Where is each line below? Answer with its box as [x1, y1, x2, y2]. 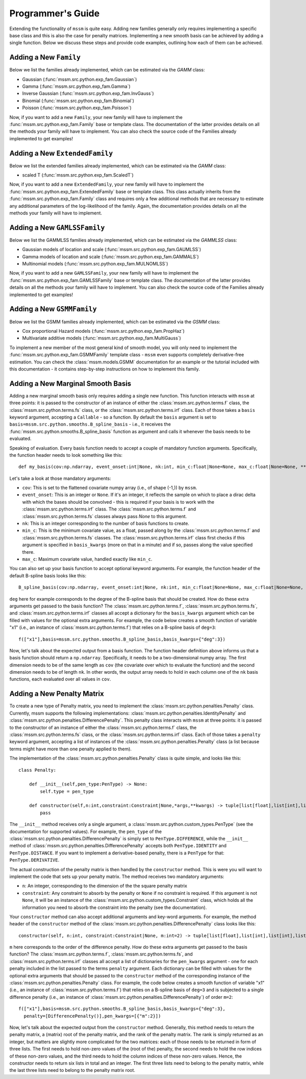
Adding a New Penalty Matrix [9, 690, 104, 698]
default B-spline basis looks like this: [9, 572, 87, 579]
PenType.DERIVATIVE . [9, 857, 60, 863]
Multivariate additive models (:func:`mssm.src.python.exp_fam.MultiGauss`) [22, 335, 181, 341]
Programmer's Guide [9, 8, 100, 19]
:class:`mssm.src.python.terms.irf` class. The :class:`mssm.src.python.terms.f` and [22, 506, 196, 512]
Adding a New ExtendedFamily [9, 149, 113, 158]
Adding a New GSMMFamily [9, 305, 97, 313]
